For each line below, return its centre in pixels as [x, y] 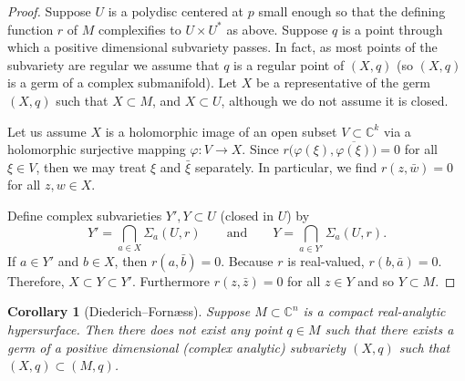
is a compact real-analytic [374, 311]
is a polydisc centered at [176, 11]
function [31, 29]
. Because [247, 260]
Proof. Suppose [49, 11]
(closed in [247, 215]
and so [376, 280]
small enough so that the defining [352, 11]
